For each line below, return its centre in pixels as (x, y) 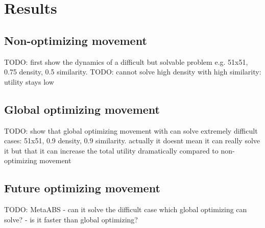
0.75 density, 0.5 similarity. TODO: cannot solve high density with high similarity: (133, 72)
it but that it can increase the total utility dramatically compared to (111, 150)
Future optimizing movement (82, 188)
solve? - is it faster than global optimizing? (71, 219)
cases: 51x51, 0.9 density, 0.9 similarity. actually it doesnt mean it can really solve (132, 141)
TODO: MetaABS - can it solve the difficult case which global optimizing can (126, 209)
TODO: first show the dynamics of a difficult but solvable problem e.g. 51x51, (126, 61)
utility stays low (29, 81)
